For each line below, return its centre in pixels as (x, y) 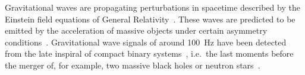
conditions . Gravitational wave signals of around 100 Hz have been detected (146, 42)
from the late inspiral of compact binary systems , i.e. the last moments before (149, 53)
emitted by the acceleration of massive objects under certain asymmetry (136, 30)
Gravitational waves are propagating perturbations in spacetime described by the (152, 7)
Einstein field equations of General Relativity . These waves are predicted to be (150, 19)
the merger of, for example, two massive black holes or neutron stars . (133, 65)
